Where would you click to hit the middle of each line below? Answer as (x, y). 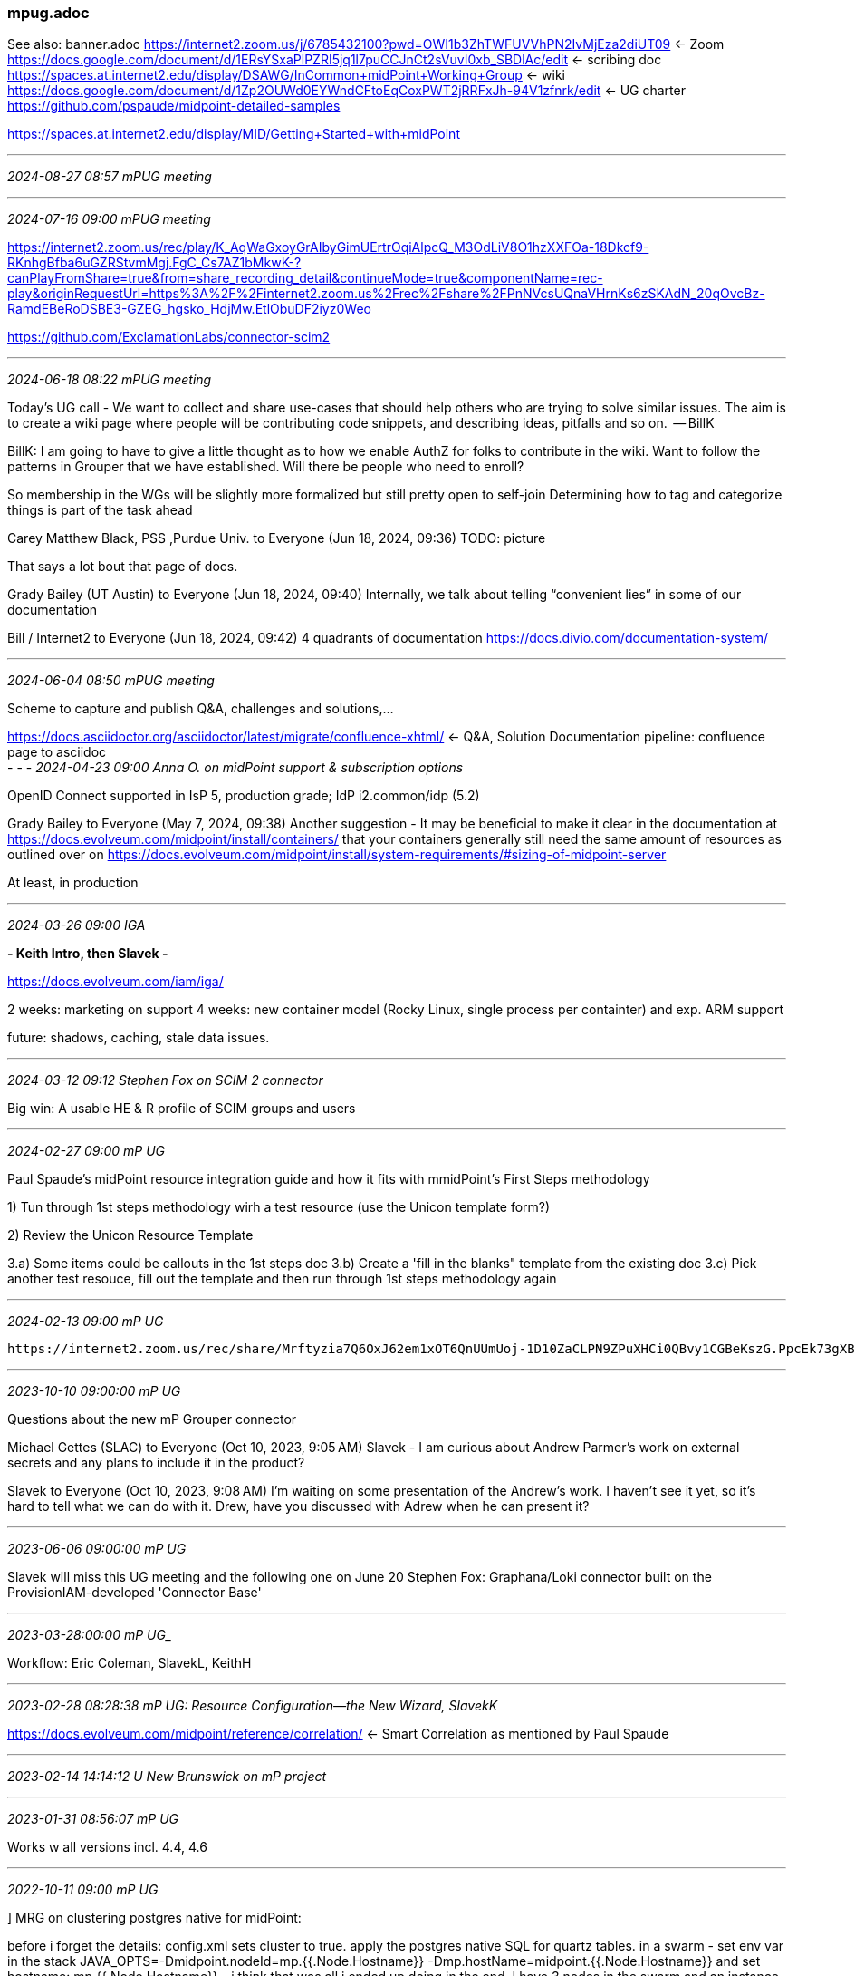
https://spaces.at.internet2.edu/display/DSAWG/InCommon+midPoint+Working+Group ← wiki (286, 75)
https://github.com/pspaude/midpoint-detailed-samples (174, 106)
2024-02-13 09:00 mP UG (86, 1322)
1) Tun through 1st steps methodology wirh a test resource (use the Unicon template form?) (279, 1207)
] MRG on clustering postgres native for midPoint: (154, 1918)
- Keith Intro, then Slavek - (88, 954)
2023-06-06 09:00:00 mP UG (97, 1549)
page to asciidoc (57, 752)
